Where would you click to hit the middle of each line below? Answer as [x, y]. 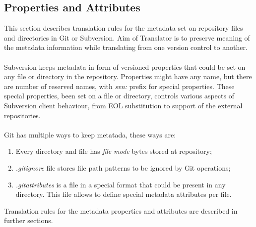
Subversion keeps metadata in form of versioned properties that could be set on [125, 67]
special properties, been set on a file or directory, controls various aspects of [119, 96]
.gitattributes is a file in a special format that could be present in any [121, 184]
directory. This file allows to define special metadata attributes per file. [124, 194]
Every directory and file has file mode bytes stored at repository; [114, 151]
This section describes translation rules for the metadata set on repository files [124, 28]
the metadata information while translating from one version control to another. [126, 47]
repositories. [22, 115]
